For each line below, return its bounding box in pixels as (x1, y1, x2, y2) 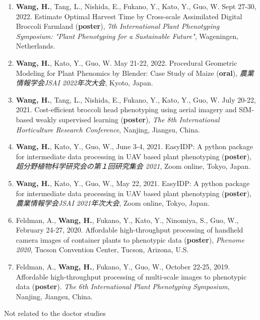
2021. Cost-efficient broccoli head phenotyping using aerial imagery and (16, 104, 237, 115)
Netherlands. (16, 40, 55, 51)
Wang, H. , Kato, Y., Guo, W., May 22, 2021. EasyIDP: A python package (16, 177, 250, 188)
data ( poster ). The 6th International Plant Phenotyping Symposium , (16, 281, 230, 292)
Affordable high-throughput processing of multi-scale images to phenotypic (16, 271, 247, 282)
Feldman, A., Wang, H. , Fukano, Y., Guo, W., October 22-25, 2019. (16, 261, 230, 272)
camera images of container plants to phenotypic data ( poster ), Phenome (16, 234, 244, 245)
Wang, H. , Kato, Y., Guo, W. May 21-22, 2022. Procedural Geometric (16, 57, 237, 68)
